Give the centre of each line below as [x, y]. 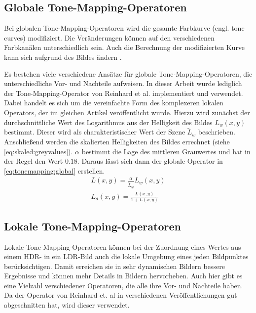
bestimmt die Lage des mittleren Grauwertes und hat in [166, 151]
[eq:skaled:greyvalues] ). [38, 151]
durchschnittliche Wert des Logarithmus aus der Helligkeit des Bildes [108, 122]
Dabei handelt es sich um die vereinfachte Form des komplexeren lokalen [114, 103]
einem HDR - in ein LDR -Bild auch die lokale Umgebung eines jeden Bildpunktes [126, 256]
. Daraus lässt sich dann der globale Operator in [150, 161]
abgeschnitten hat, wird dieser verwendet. [67, 305]
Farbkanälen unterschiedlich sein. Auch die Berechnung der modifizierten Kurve [125, 47]
